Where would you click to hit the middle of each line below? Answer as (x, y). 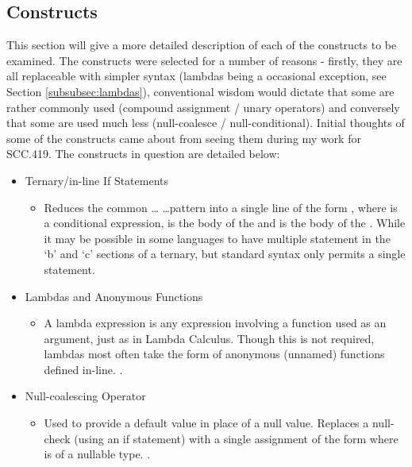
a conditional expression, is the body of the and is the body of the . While (225, 223)
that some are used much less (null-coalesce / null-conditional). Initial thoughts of (206, 123)
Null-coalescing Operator (85, 396)
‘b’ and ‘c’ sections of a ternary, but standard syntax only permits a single (225, 254)
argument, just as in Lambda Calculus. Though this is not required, (209, 338)
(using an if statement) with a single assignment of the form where (236, 438)
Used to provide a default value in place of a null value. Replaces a (206, 423)
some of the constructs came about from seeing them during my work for (184, 138)
